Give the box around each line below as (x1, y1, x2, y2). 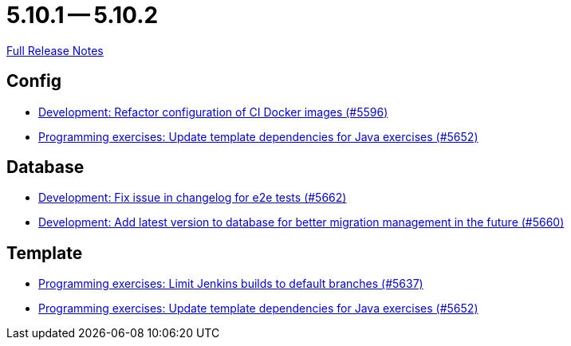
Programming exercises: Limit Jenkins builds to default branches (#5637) (38, 277, 423, 291)
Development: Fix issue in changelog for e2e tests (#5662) (38, 191, 347, 205)
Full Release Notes (6, 43, 104, 57)
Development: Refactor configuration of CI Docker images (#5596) (38, 104, 388, 119)
